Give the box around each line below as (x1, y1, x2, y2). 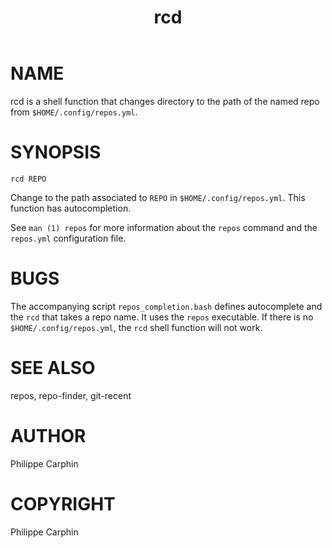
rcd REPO (10, 174, 47, 184)
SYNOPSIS (10, 141, 102, 164)
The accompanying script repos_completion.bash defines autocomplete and (10, 300, 323, 312)
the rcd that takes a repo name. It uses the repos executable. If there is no (10, 311, 314, 323)
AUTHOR (10, 424, 87, 447)
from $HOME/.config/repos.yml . (10, 106, 138, 118)
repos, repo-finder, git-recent (10, 389, 132, 401)
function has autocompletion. (10, 202, 132, 214)
